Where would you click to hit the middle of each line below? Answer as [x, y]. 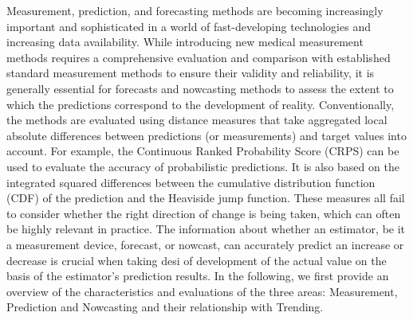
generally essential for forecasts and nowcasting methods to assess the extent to [200, 88]
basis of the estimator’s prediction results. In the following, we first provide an [198, 276]
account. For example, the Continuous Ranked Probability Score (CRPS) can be [203, 151]
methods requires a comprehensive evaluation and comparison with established [199, 57]
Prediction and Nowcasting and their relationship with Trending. [165, 307]
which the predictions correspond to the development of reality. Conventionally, [201, 104]
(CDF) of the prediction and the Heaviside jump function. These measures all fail [206, 198]
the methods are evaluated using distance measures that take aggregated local [197, 120]
